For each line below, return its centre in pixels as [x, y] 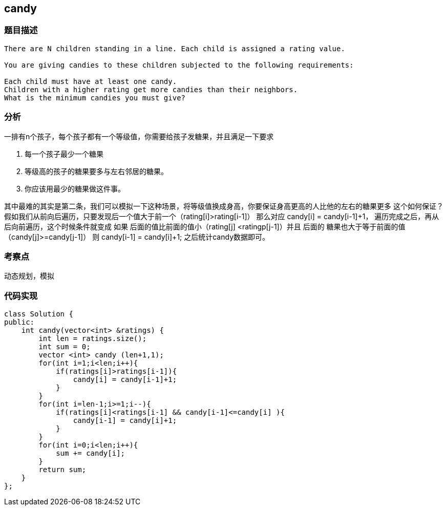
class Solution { [39, 314]
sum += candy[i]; [91, 453]
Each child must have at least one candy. [91, 81]
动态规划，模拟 [29, 276]
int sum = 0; [65, 347]
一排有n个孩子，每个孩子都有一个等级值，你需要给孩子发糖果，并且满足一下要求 [139, 136]
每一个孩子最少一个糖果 [64, 154]
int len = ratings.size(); [93, 339]
